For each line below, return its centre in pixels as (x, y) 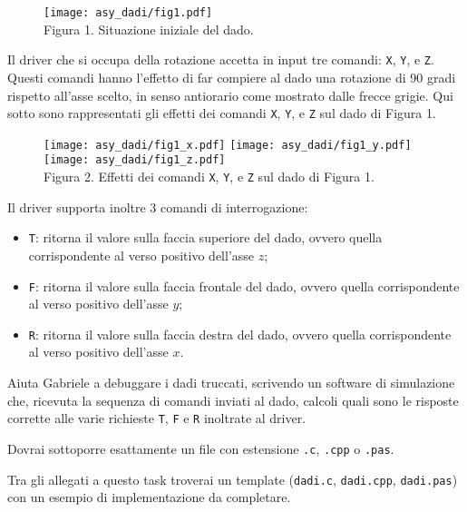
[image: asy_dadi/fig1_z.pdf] (135, 160)
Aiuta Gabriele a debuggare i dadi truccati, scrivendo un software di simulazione (231, 383)
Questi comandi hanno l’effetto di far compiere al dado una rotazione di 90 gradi (232, 77)
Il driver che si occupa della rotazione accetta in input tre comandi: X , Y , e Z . (221, 59)
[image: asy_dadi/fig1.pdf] (128, 13)
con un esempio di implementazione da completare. (149, 497)
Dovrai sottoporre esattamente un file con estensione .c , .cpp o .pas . (201, 448)
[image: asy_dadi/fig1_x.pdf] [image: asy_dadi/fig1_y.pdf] (228, 145)
